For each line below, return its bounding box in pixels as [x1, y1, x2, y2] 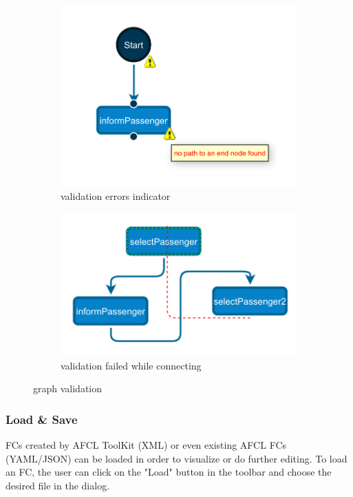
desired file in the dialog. [6, 478, 110, 492]
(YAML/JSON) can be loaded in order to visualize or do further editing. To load [6, 451, 347, 465]
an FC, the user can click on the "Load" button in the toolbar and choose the [6, 465, 332, 479]
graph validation [33, 381, 103, 396]
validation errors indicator [61, 189, 171, 203]
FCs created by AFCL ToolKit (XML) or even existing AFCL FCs [6, 437, 287, 452]
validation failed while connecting [61, 358, 202, 372]
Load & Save [6, 410, 78, 427]
